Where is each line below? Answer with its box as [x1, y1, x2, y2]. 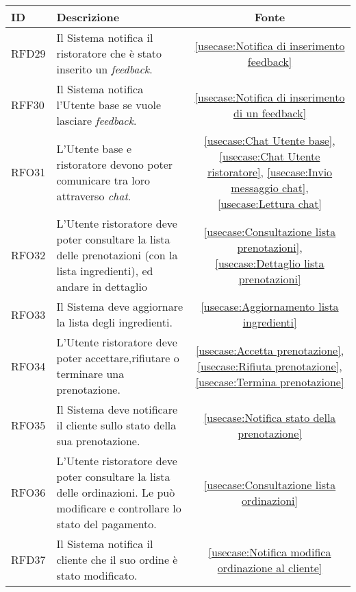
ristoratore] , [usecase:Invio [207, 164, 333, 180]
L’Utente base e [56, 140, 132, 156]
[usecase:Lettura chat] [218, 196, 322, 211]
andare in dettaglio [56, 279, 147, 294]
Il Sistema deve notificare [56, 401, 178, 417]
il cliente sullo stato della [56, 417, 177, 433]
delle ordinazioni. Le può [56, 484, 175, 500]
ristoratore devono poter [56, 156, 173, 172]
